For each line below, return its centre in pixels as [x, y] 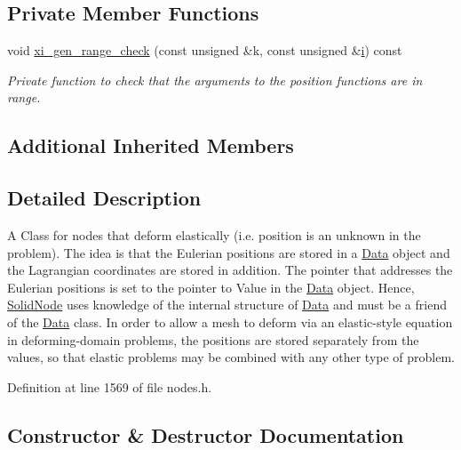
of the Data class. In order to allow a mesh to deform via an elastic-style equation [230, 321]
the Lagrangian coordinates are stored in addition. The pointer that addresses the [230, 270]
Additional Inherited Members [151, 145]
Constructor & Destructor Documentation [206, 434]
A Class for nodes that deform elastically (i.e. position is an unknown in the [214, 234]
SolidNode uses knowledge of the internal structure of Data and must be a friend [227, 305]
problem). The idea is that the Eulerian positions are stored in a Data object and [229, 252]
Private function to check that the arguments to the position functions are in [215, 80]
